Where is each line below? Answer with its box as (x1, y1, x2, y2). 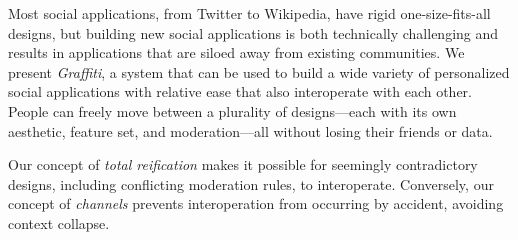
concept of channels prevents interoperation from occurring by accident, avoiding (8, 193, 504, 214)
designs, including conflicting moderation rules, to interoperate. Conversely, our (8, 173, 494, 194)
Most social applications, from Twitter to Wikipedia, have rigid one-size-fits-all (8, 3, 491, 23)
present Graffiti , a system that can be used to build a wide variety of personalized (8, 61, 510, 82)
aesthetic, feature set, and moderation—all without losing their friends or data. (8, 120, 493, 141)
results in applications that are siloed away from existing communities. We (8, 42, 465, 63)
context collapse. (8, 212, 110, 233)
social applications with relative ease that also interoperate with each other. (8, 81, 473, 102)
